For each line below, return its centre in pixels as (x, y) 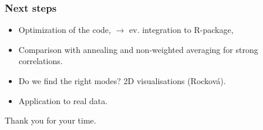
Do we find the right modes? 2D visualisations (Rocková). (122, 81)
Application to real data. (63, 100)
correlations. (41, 61)
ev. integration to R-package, (181, 30)
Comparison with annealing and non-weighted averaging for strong (138, 49)
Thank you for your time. (50, 120)
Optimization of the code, (65, 30)
